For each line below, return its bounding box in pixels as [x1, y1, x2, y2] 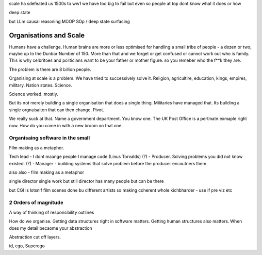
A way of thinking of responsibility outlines [9, 209, 94, 215]
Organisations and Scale [9, 31, 85, 39]
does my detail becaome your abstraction [9, 225, 92, 231]
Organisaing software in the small [9, 135, 90, 141]
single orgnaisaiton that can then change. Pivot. [9, 107, 104, 113]
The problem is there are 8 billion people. [9, 66, 92, 72]
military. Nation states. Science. [9, 82, 72, 88]
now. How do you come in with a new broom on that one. [9, 122, 123, 128]
